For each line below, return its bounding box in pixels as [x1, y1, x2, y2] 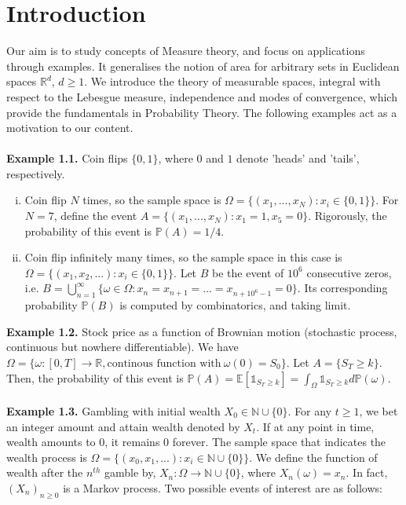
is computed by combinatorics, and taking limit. [119, 297, 351, 313]
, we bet [359, 403, 398, 419]
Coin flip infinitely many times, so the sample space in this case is [24, 249, 342, 265]
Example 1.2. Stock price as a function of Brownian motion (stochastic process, [6, 323, 397, 339]
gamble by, [104, 464, 156, 481]
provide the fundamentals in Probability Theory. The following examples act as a [6, 104, 397, 120]
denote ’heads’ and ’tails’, [236, 150, 360, 167]
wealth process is [6, 448, 87, 465]
